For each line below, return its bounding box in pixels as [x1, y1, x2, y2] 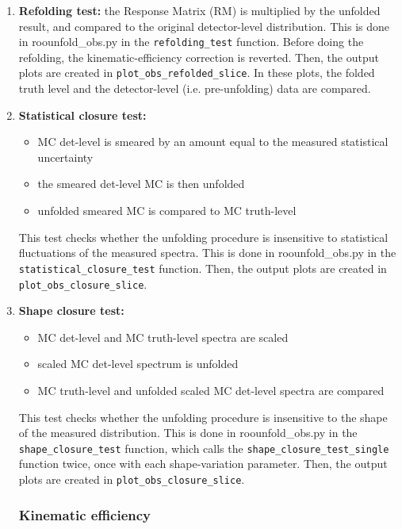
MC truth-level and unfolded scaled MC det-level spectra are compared [37, 381, 385, 398]
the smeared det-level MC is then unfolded [37, 175, 245, 192]
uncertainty [37, 148, 94, 165]
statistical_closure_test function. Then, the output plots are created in [18, 259, 387, 276]
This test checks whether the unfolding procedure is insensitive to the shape [18, 408, 388, 425]
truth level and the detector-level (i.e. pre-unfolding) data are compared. [18, 80, 371, 97]
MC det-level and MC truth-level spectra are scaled [37, 328, 289, 345]
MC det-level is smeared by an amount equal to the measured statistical [37, 133, 389, 150]
